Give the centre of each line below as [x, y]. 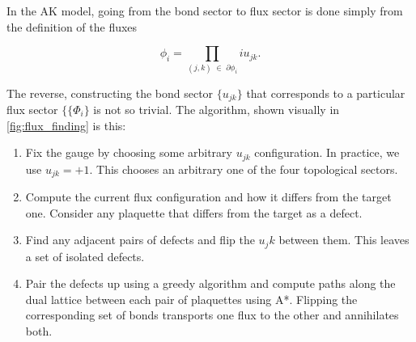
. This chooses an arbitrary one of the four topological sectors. [244, 169]
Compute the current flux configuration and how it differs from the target [208, 197]
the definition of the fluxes [72, 26]
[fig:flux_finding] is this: [66, 125]
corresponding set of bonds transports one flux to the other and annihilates [212, 315]
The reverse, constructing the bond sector [110, 93]
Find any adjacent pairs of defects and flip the [140, 240]
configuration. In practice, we [327, 152]
